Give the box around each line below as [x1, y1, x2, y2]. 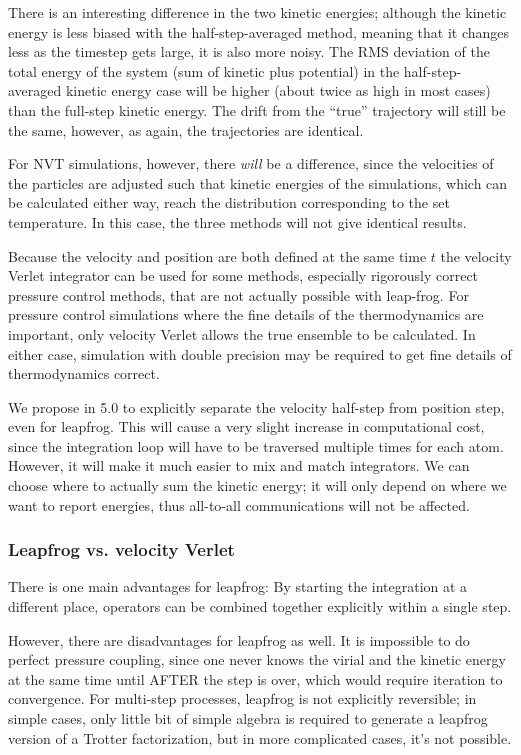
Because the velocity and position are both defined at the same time [8, 245, 427, 266]
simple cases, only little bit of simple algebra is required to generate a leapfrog [8, 708, 488, 729]
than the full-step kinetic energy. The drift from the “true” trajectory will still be [8, 99, 506, 120]
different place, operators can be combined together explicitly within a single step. [8, 596, 512, 617]
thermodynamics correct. [8, 363, 160, 384]
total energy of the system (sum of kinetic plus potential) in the [8, 60, 400, 81]
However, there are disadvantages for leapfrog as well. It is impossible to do [8, 629, 470, 650]
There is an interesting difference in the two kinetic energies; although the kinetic [8, 2, 507, 22]
